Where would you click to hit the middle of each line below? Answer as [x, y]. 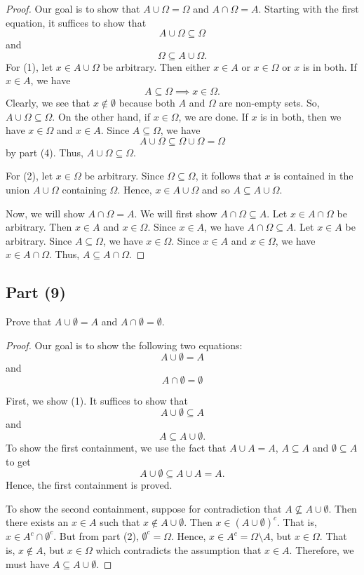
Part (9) [36, 292]
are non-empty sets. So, [269, 102]
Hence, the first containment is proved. [89, 485]
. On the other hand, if [101, 116]
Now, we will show [45, 213]
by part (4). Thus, [45, 152]
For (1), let [29, 66]
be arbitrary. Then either [156, 66]
